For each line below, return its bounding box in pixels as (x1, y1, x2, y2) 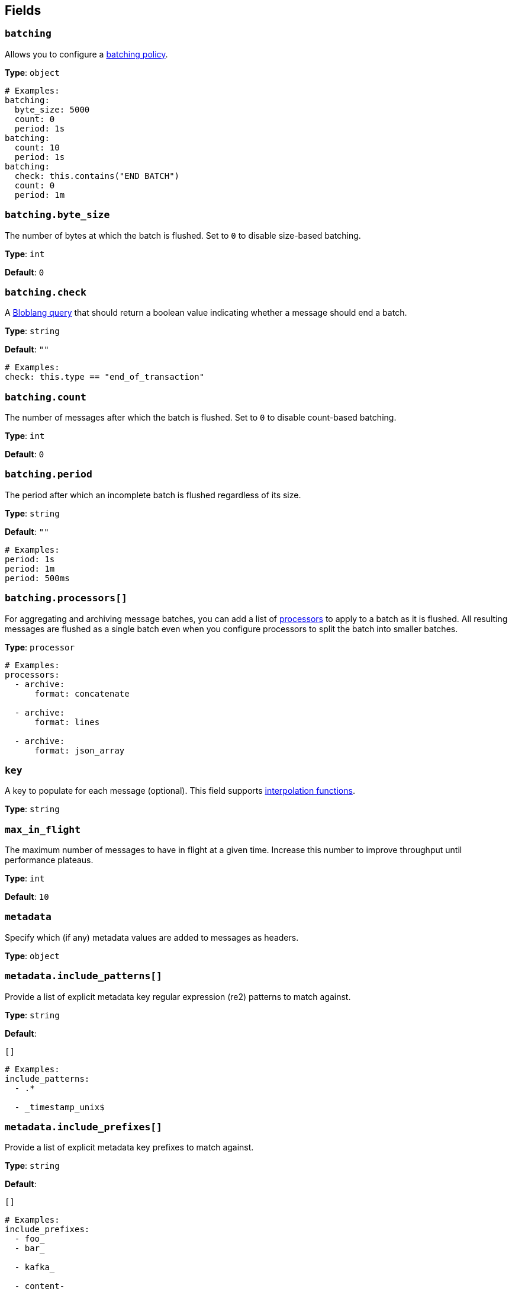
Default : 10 (5, 892, 49, 902)
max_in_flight (5, 823, 81, 835)
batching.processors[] (5, 592, 127, 604)
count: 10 (14, 142, 60, 152)
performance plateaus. (5, 855, 94, 865)
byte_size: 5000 (14, 104, 90, 114)
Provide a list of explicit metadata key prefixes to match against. (5, 1142, 254, 1153)
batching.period (5, 469, 92, 480)
